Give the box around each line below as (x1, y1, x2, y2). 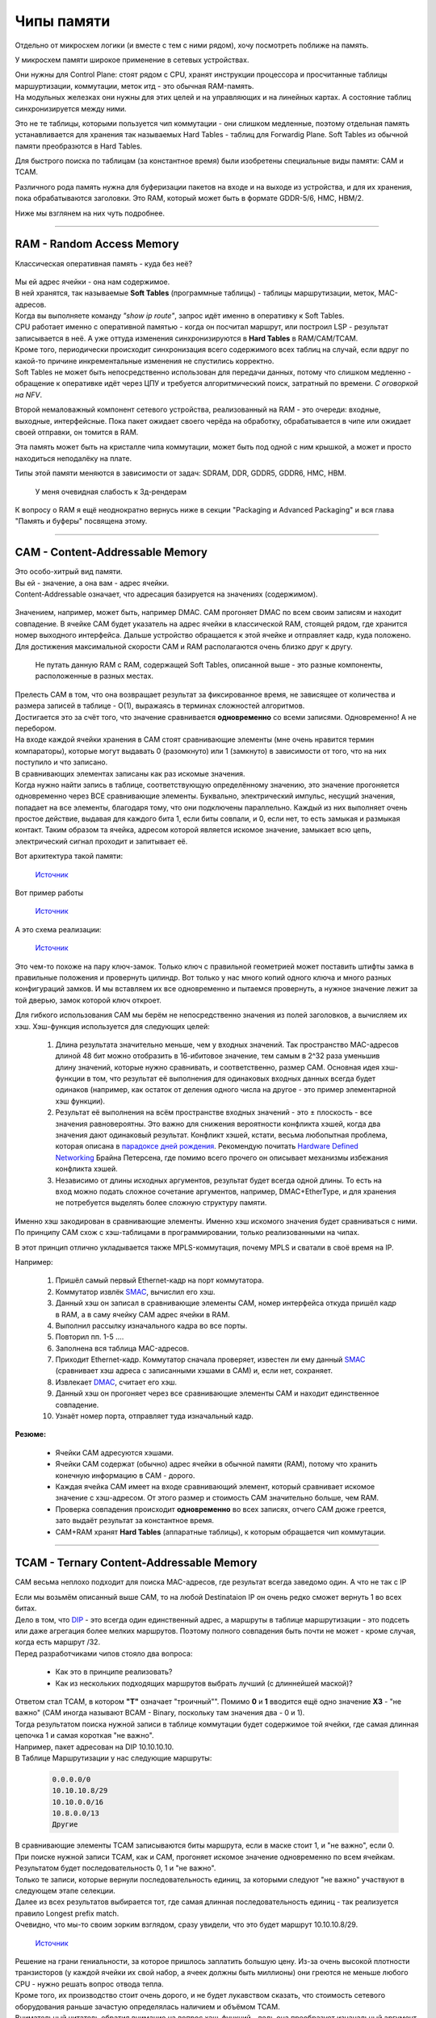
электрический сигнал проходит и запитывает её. (15, 836, 188, 846)
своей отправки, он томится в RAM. (15, 428, 139, 437)
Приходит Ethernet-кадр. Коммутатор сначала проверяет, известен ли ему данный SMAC (55, 1354, 366, 1364)
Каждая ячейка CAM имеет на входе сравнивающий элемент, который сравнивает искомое (55, 1481, 375, 1491)
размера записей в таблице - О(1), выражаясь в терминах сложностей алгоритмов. (15, 701, 305, 710)
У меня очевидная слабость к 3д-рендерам (35, 487, 187, 496)
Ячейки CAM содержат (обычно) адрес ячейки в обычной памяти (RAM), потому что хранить (55, 1459, 378, 1469)
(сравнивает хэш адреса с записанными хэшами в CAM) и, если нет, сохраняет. (55, 1366, 333, 1375)
